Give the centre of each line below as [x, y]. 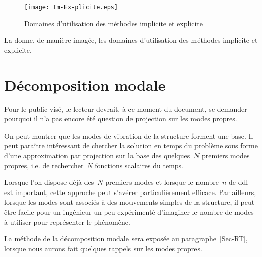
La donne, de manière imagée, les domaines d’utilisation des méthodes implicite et [131, 40]
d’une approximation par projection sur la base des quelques [97, 155]
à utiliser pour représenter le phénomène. [67, 221]
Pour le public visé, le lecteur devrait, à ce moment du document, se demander [126, 109]
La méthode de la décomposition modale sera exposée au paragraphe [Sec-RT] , [126, 239]
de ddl [238, 182]
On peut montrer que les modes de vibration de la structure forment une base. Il [129, 135]
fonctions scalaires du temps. [139, 165]
